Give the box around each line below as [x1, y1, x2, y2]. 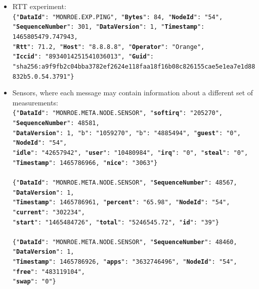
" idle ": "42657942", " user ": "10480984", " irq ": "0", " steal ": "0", [12, 149, 248, 156]
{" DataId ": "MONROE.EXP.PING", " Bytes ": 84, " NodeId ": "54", [12, 13, 223, 21]
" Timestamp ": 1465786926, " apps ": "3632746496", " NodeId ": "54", [12, 258, 237, 266]
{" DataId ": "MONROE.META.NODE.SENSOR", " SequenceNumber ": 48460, [12, 238, 237, 246]
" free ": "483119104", [12, 268, 85, 275]
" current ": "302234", [12, 208, 85, 216]
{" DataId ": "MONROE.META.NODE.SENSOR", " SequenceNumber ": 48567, [12, 179, 237, 186]
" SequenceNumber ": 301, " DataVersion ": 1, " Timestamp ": [12, 23, 205, 31]
